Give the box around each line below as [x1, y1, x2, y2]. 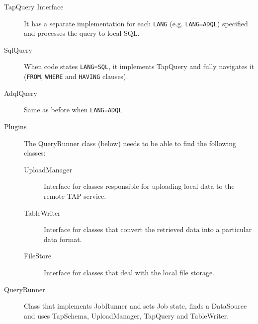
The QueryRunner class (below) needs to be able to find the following [24, 138, 237, 148]
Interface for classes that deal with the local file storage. [44, 267, 214, 277]
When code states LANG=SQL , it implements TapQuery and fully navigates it [24, 61, 255, 72]
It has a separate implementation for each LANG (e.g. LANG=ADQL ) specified [24, 18, 248, 28]
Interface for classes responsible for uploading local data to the [44, 181, 235, 191]
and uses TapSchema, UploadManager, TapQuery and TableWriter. [24, 310, 229, 321]
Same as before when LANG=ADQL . [24, 104, 124, 115]
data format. [44, 234, 82, 244]
